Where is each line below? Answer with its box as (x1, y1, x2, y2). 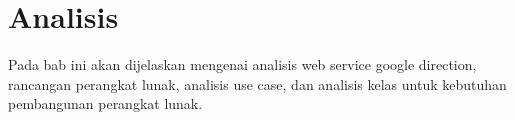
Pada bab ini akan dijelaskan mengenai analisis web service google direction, (8, 54, 477, 75)
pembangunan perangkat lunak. (8, 93, 203, 114)
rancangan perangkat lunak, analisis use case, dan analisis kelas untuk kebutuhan (8, 73, 507, 94)
